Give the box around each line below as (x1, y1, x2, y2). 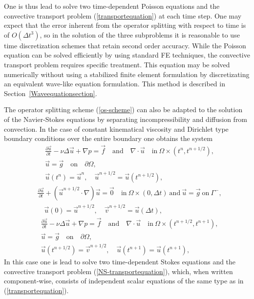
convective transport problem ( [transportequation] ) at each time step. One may (4, 10, 242, 20)
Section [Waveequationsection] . (4, 88, 97, 98)
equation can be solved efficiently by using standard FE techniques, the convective (4, 50, 250, 60)
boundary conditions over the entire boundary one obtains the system (4, 133, 213, 143)
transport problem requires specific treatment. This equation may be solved (4, 59, 230, 69)
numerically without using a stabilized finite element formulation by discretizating (4, 69, 250, 79)
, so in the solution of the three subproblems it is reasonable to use (40, 29, 240, 40)
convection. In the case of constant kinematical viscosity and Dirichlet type (4, 123, 229, 134)
